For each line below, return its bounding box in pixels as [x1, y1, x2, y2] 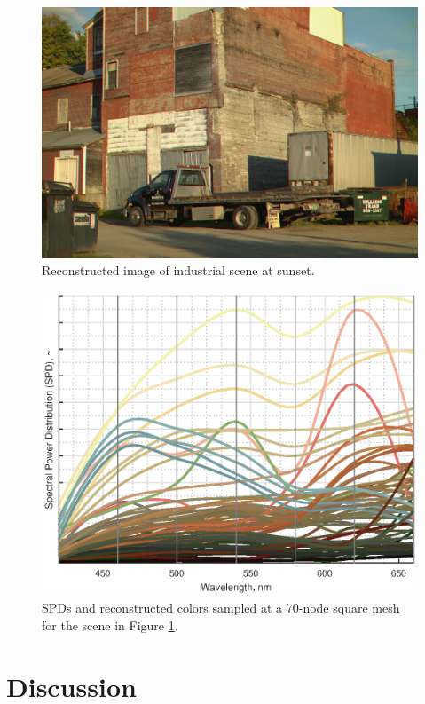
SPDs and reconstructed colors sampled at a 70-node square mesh [42, 598, 400, 617]
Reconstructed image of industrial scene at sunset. [42, 261, 315, 280]
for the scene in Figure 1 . [42, 615, 178, 634]
